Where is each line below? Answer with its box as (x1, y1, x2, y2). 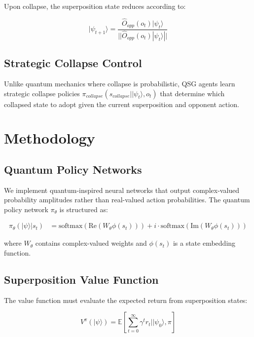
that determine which (160, 88, 225, 98)
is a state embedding (173, 238, 236, 248)
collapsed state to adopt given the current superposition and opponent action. (4, 99, 239, 109)
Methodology (4, 128, 95, 148)
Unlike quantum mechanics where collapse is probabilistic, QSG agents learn (4, 78, 235, 88)
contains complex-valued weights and (35, 238, 147, 248)
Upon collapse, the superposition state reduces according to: (4, 1, 186, 11)
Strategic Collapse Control (4, 55, 142, 71)
